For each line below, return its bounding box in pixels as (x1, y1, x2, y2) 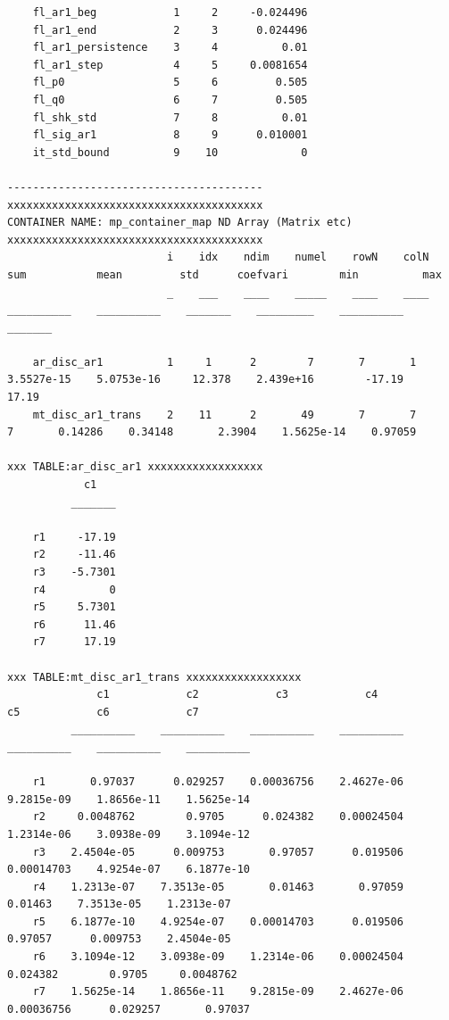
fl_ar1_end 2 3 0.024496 (32, 23, 308, 37)
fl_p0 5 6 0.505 (32, 76, 308, 89)
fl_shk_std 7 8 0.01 (32, 111, 308, 124)
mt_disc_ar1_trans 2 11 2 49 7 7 (32, 408, 417, 421)
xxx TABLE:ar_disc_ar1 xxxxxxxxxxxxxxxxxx (7, 460, 263, 474)
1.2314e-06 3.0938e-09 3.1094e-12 (7, 827, 251, 841)
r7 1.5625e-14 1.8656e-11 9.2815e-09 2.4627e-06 (32, 985, 403, 999)
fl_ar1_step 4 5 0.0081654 (32, 58, 308, 71)
